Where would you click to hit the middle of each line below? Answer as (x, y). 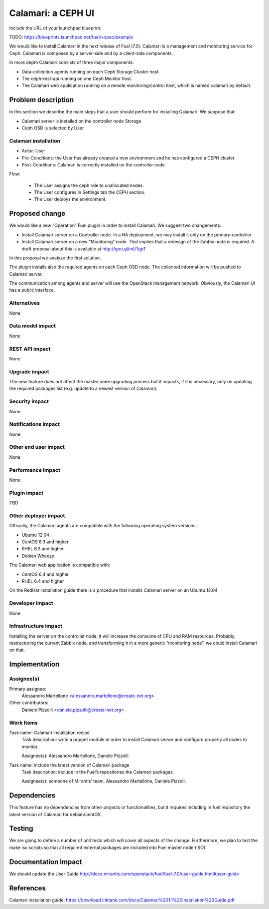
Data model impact (33, 326)
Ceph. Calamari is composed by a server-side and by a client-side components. (91, 53)
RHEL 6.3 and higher (43, 549)
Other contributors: (29, 703)
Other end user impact (37, 447)
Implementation (34, 664)
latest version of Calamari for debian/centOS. (56, 814)
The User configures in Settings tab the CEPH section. (90, 192)
